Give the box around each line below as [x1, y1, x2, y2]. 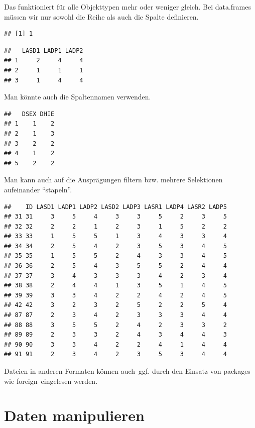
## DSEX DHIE [4, 110, 55, 118]
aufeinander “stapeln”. [4, 184, 72, 194]
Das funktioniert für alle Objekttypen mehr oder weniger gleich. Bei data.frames [4, 2, 251, 12]
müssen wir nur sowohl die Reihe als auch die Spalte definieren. [4, 11, 199, 22]
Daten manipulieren [4, 405, 145, 425]
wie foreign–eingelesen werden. [4, 375, 98, 386]
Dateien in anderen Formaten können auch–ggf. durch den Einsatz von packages [4, 366, 250, 376]
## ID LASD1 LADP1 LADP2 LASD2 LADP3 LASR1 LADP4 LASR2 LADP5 [4, 203, 227, 210]
